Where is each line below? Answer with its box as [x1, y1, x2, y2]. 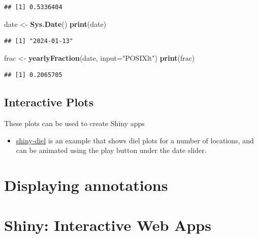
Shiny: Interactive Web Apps [4, 214, 211, 235]
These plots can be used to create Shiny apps [4, 118, 145, 129]
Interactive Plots [4, 94, 94, 110]
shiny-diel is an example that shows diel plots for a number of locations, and [16, 135, 254, 145]
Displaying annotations [4, 175, 168, 195]
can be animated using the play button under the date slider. [16, 145, 207, 155]
